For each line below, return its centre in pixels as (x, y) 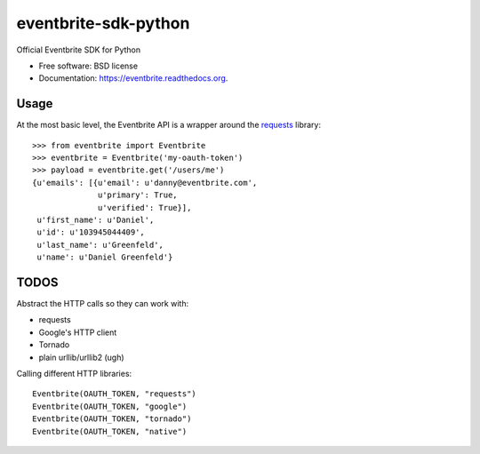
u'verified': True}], (145, 207)
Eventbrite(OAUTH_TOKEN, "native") (110, 431)
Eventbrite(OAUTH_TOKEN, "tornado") (112, 419)
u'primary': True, (138, 195)
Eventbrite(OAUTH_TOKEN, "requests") (115, 394)
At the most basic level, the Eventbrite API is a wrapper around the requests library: (169, 125)
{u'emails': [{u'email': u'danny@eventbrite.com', (145, 183)
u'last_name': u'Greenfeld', (100, 245)
